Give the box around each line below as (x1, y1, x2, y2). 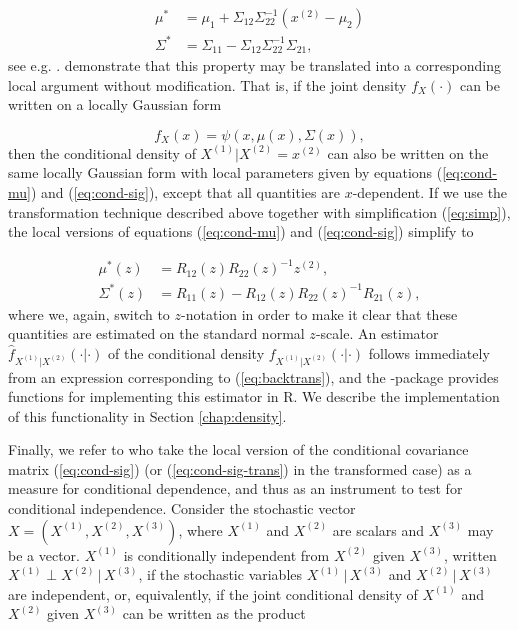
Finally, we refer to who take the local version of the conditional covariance (8, 439, 469, 460)
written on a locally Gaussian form (8, 94, 222, 115)
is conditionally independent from (123, 544, 330, 565)
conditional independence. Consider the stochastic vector (8, 498, 356, 519)
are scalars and (332, 519, 425, 540)
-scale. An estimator (315, 323, 439, 344)
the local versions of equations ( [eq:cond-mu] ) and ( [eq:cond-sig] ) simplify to (8, 221, 474, 242)
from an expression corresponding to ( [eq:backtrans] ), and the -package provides (8, 366, 499, 387)
